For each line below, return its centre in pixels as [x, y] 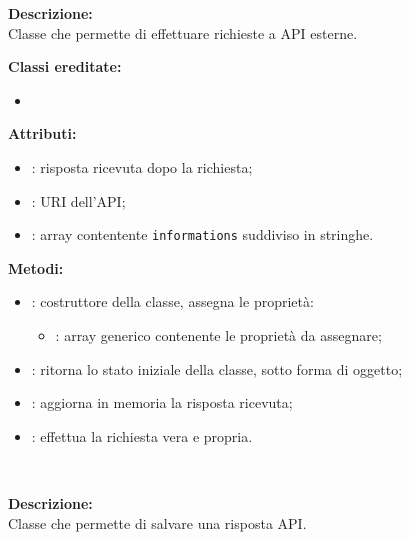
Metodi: [36, 267]
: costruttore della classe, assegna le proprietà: [172, 301]
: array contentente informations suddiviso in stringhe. [202, 234]
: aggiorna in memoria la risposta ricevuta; [162, 402]
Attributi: [42, 133]
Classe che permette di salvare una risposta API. [157, 522]
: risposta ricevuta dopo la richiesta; [142, 166]
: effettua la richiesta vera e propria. [142, 435]
